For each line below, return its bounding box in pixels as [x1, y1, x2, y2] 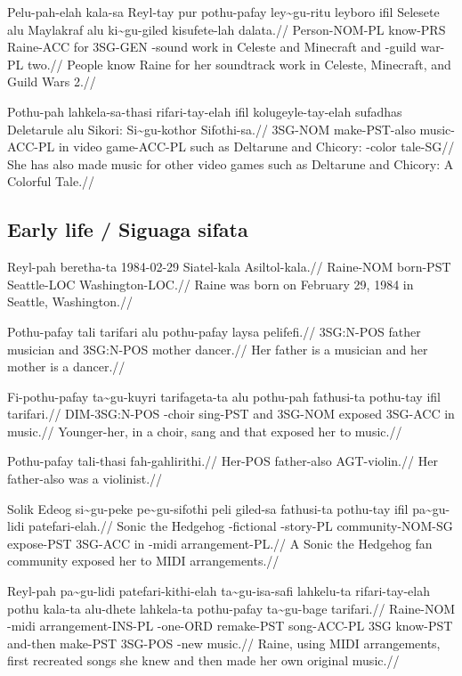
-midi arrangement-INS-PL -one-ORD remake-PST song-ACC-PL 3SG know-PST [7, 616, 453, 635]
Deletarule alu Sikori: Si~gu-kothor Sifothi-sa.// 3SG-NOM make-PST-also [7, 119, 416, 138]
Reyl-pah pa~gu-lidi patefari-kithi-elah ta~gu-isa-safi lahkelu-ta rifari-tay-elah [7, 582, 430, 600]
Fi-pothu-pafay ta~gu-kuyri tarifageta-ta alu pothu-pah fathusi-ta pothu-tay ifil [7, 387, 441, 405]
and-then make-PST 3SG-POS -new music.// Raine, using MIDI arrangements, [7, 633, 441, 652]
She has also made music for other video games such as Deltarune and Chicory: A [7, 154, 454, 173]
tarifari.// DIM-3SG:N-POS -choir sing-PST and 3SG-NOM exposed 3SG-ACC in [7, 404, 455, 423]
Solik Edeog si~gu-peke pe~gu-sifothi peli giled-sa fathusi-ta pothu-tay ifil [7, 499, 409, 517]
